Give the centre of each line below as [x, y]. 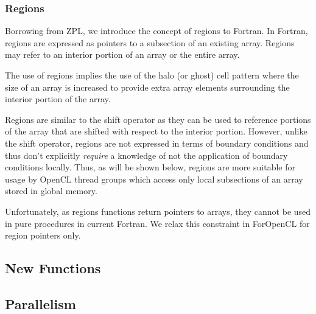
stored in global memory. [51, 191]
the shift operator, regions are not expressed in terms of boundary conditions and [157, 143]
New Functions [53, 268]
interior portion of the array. [58, 99]
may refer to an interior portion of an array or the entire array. [122, 54]
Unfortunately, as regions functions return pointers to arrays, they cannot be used [158, 211]
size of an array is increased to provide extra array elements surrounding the [147, 87]
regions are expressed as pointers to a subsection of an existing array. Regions [150, 42]
